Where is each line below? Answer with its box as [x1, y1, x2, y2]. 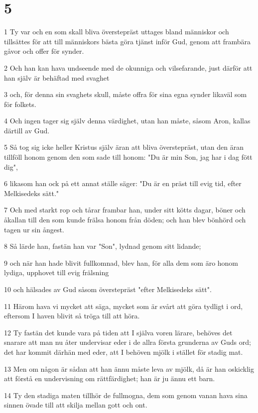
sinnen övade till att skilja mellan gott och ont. [4, 400, 147, 410]
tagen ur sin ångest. [4, 224, 64, 234]
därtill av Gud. [4, 125, 50, 135]
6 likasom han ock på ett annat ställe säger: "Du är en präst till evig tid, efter [4, 178, 242, 189]
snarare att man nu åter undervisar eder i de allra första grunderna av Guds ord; [4, 337, 251, 347]
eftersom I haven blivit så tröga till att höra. [4, 310, 140, 321]
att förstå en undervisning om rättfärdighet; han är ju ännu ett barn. [4, 373, 215, 384]
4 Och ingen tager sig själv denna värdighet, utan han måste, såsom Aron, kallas [4, 115, 251, 126]
